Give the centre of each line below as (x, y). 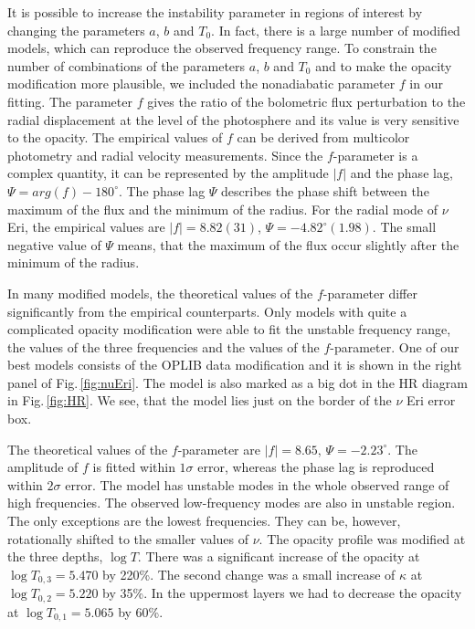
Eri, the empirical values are (86, 227)
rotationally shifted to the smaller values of (128, 538)
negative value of (54, 244)
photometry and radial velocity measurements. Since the (165, 155)
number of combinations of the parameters (127, 65)
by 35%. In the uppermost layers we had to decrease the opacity (282, 593)
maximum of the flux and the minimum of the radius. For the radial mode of (222, 209)
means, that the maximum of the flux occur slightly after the (288, 244)
